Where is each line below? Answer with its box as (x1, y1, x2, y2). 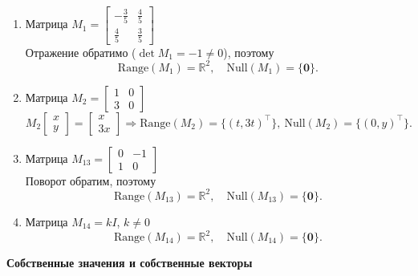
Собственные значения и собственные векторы (6, 254, 253, 270)
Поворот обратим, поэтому (25, 172, 156, 189)
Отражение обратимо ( (25, 43, 136, 60)
